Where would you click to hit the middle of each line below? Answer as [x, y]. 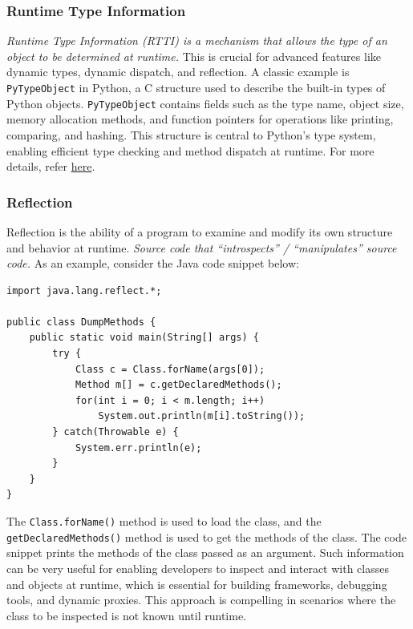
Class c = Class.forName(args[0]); [170, 369]
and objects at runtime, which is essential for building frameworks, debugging [197, 584]
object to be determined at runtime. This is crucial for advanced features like [194, 56]
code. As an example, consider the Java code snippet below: [153, 263]
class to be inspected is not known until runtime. [127, 615]
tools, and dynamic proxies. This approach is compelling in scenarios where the [201, 600]
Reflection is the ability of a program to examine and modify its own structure [200, 231]
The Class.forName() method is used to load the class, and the [164, 521]
